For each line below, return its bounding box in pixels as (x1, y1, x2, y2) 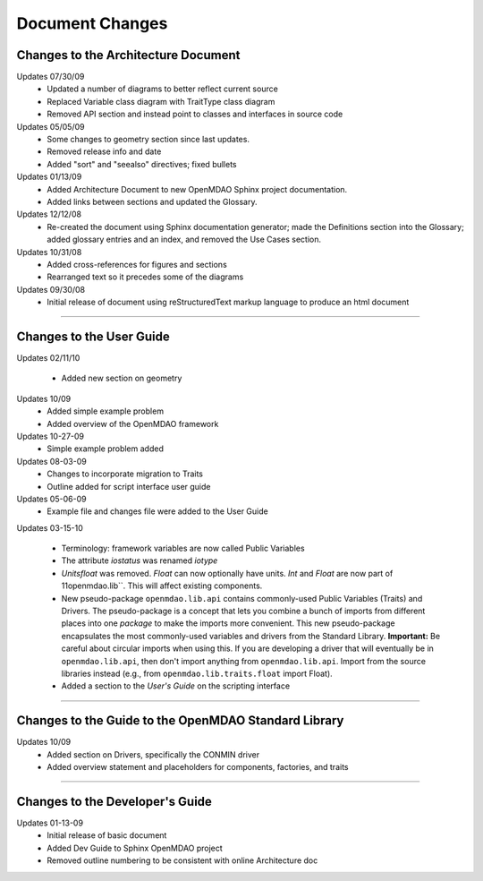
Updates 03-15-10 (16, 522, 84, 533)
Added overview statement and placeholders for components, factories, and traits (47, 762, 349, 773)
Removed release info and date (47, 146, 162, 157)
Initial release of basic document (47, 830, 167, 841)
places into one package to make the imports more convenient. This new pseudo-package (61, 618, 395, 629)
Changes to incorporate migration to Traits (47, 468, 203, 479)
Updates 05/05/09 (16, 121, 85, 132)
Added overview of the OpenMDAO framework (47, 418, 219, 429)
